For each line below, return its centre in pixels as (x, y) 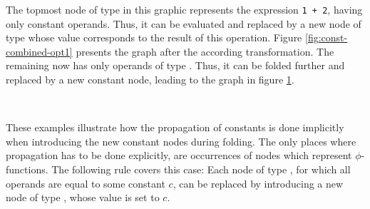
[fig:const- (327, 37)
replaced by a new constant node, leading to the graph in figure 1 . (150, 80)
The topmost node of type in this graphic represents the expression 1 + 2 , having (184, 9)
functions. (27, 169)
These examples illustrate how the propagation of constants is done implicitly (175, 127)
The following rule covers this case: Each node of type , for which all (201, 169)
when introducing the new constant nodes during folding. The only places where (181, 141)
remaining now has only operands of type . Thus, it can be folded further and (175, 65)
